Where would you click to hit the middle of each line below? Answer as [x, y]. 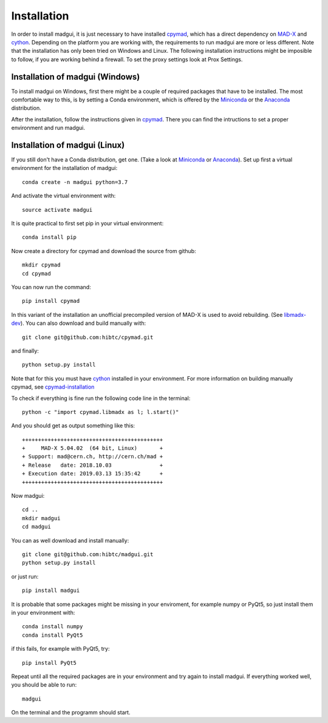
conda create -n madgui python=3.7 [75, 182]
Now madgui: [28, 496]
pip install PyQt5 [50, 663]
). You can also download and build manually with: [83, 323]
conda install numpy [53, 626]
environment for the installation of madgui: [64, 168]
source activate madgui [57, 210]
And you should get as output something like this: [73, 426]
